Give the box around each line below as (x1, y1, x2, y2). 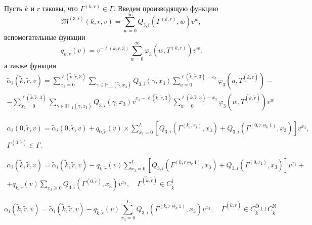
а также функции (4, 60, 57, 71)
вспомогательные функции (4, 31, 85, 42)
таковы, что (42, 3, 78, 13)
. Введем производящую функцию (113, 3, 218, 13)
